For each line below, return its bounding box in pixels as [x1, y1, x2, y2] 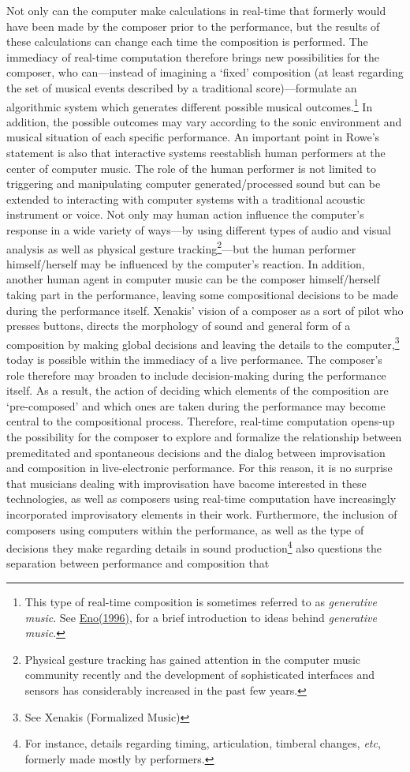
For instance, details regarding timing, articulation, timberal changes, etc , [24, 735, 381, 751]
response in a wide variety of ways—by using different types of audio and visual [6, 221, 391, 238]
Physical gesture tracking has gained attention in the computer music [24, 650, 361, 667]
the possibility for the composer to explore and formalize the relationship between [6, 429, 402, 444]
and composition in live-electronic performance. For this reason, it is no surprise [6, 459, 393, 476]
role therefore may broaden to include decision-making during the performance [6, 366, 386, 383]
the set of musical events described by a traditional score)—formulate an [6, 79, 357, 96]
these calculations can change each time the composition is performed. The [6, 33, 368, 50]
